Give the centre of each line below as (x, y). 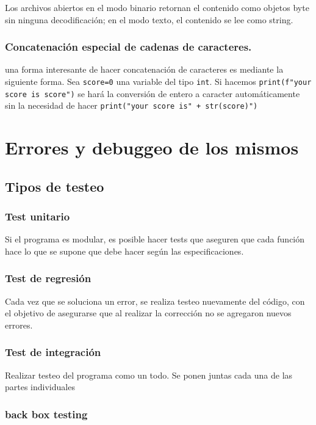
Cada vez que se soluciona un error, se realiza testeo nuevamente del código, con (155, 301)
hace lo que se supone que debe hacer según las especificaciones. (124, 251)
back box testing (46, 414)
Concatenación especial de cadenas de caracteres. (128, 47)
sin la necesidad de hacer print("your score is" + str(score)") (131, 105)
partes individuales (40, 387)
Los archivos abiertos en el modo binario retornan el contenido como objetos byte (157, 7)
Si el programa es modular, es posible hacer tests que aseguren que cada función (155, 239)
